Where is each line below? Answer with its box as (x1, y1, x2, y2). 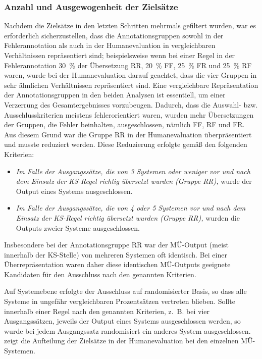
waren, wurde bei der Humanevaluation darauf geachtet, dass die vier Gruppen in (4, 70, 257, 80)
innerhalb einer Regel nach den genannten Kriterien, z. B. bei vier (4, 305, 209, 316)
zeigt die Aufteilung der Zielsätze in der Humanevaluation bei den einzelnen (4, 335, 239, 346)
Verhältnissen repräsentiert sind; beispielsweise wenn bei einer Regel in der (4, 50, 235, 60)
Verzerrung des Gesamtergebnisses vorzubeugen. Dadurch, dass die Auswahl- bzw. (4, 99, 258, 110)
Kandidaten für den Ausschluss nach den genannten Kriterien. (4, 269, 196, 279)
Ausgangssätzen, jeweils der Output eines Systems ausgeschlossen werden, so (4, 316, 241, 326)
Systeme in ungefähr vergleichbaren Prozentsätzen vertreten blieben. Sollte (4, 296, 235, 306)
